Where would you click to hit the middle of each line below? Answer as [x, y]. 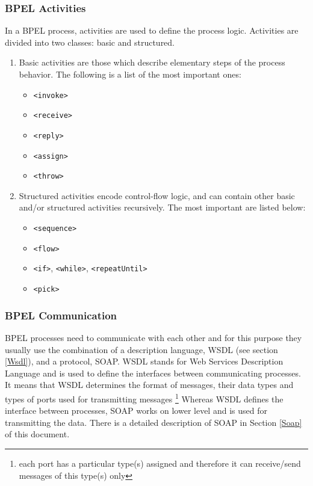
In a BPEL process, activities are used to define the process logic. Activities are [152, 30]
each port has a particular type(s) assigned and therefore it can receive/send [160, 463]
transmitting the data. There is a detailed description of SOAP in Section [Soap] [153, 422]
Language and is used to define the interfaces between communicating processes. [153, 373]
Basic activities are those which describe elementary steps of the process [152, 62]
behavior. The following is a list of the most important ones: [130, 74]
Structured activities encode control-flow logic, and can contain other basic [157, 195]
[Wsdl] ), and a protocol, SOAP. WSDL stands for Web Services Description [144, 361]
